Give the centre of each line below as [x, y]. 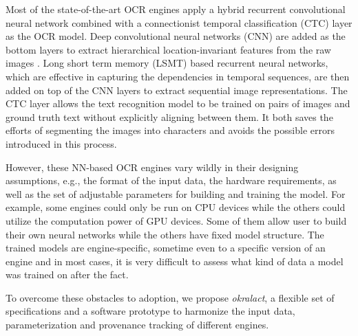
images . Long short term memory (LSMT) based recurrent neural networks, [167, 63]
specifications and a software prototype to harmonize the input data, [150, 311]
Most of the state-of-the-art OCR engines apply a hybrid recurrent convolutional [176, 9]
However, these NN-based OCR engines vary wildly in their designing [152, 167]
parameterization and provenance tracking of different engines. [137, 325]
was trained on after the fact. [67, 275]
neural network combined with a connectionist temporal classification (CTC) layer [179, 22]
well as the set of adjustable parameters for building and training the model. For [176, 193]
